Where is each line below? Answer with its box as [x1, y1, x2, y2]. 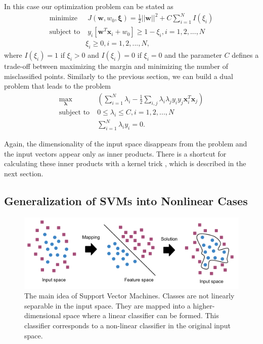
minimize [49, 15, 78, 22]
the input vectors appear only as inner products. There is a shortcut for [4, 148, 227, 159]
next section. [4, 168, 43, 178]
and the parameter [164, 49, 222, 60]
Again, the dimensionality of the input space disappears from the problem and [4, 138, 247, 149]
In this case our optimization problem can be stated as [4, 1, 173, 11]
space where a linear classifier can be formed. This [63, 310, 219, 321]
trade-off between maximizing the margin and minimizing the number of [4, 60, 229, 71]
